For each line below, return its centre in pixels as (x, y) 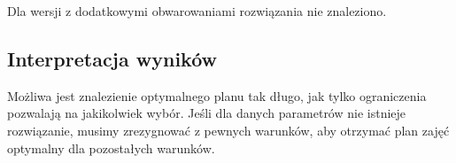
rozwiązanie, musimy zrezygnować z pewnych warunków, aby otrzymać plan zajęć (228, 130)
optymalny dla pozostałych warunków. (111, 147)
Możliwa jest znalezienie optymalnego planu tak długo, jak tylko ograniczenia (217, 95)
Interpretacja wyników (112, 58)
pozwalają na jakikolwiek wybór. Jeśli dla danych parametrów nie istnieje (207, 113)
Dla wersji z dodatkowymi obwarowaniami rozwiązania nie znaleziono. (197, 11)
